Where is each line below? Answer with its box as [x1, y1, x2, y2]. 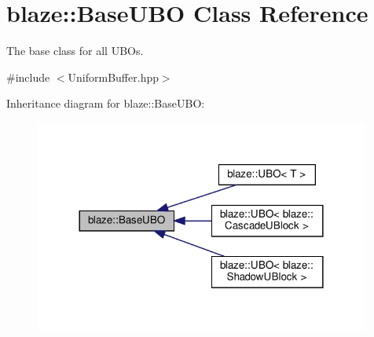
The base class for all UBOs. [6, 42, 144, 59]
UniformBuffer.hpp [68, 68, 159, 85]
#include [6, 68, 50, 85]
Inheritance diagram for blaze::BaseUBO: [6, 95, 205, 112]
